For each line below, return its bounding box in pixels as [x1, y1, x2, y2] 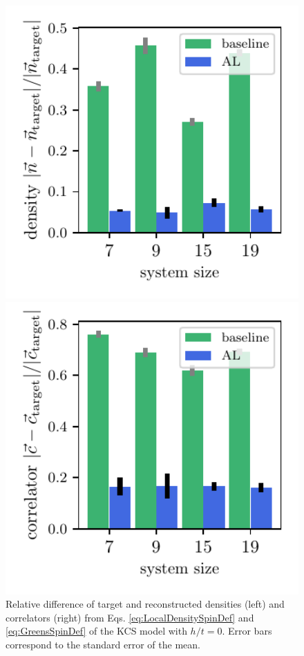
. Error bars [222, 624, 272, 638]
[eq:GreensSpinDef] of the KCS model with [6, 624, 187, 638]
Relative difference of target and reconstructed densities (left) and [6, 597, 285, 611]
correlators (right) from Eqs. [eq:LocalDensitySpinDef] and [6, 610, 254, 624]
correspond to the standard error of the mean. [6, 637, 200, 651]
